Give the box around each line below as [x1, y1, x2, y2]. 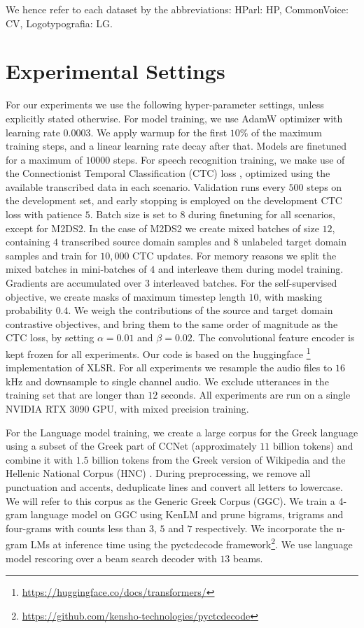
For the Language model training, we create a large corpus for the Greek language [6, 424, 358, 439]
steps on [307, 179, 342, 194]
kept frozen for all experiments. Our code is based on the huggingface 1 [6, 345, 311, 361]
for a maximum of [6, 152, 83, 166]
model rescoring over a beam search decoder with [6, 550, 217, 565]
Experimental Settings [6, 57, 225, 85]
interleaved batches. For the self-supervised [153, 276, 337, 290]
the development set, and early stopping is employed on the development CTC [6, 193, 342, 208]
